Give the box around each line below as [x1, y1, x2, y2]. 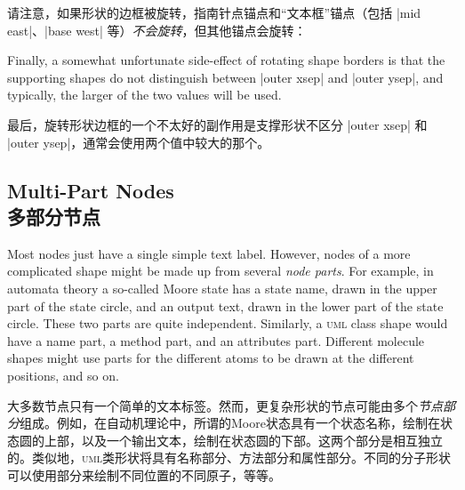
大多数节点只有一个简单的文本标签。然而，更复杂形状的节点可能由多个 [7, 396, 418, 414]
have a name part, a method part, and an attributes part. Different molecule [7, 331, 425, 349]
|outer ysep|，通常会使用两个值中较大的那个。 [7, 133, 270, 151]
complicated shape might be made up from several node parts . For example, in [7, 261, 434, 280]
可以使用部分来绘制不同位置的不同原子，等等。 [7, 465, 281, 484]
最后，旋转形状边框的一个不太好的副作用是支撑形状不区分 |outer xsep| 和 [7, 115, 428, 133]
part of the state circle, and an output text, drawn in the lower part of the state [7, 296, 444, 315]
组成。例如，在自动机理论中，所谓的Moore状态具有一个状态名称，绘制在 [20, 414, 440, 432]
